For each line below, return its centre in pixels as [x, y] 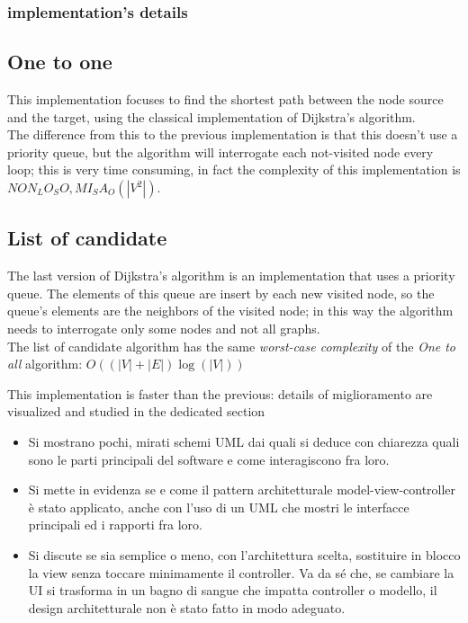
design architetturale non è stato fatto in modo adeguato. [187, 607]
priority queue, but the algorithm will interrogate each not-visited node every [220, 151]
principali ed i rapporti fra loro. [115, 525]
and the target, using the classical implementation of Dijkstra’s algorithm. [211, 116]
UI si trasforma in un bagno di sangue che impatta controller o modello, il [233, 590]
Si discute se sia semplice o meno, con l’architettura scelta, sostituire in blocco [244, 554]
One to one [60, 62]
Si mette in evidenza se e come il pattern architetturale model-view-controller [242, 489]
